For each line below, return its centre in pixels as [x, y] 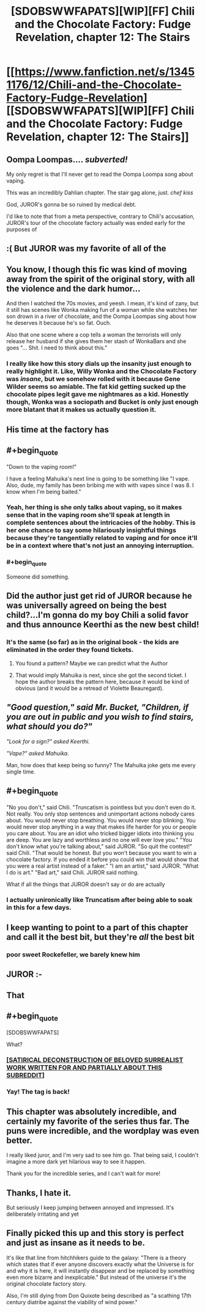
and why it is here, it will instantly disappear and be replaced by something [100, 1270]
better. [19, 1140]
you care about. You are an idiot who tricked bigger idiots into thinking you [100, 833]
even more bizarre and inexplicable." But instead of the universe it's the [96, 1277]
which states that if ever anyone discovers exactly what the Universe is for [100, 1264]
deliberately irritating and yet [43, 1214]
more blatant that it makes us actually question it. [81, 410]
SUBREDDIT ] [25, 1075]
